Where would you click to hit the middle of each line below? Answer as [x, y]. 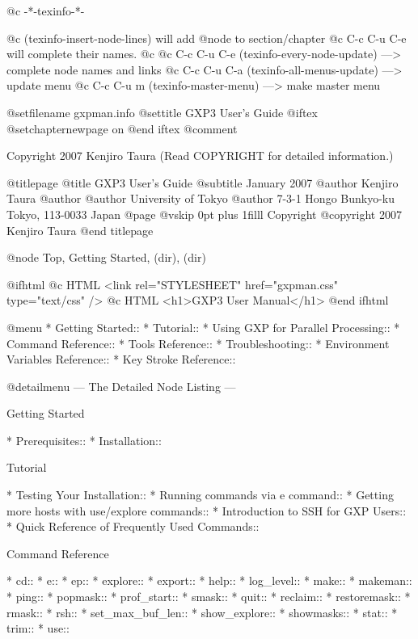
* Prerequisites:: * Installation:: [84, 440]
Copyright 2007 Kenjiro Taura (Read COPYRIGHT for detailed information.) [200, 156]
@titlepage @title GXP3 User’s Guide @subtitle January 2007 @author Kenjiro [203, 182]
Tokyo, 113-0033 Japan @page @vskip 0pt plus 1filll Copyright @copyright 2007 [204, 214]
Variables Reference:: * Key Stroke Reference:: [121, 359]
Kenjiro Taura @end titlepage [80, 230]
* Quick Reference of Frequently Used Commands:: [133, 526]
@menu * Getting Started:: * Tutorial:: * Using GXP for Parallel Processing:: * [203, 327]
